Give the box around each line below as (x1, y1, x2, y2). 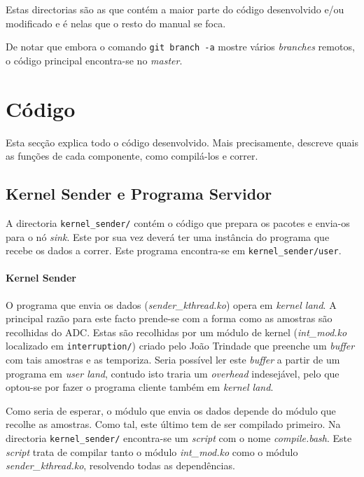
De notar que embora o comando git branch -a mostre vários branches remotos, (6, 39, 355, 54)
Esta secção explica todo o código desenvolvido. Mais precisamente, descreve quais (6, 134, 358, 149)
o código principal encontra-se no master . (6, 53, 183, 67)
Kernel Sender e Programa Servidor (6, 183, 272, 205)
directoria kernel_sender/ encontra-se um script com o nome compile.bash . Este (6, 431, 352, 445)
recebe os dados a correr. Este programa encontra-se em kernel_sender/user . (6, 243, 342, 258)
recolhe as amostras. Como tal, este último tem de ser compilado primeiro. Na (6, 417, 341, 431)
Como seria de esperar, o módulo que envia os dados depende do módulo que (6, 403, 336, 417)
